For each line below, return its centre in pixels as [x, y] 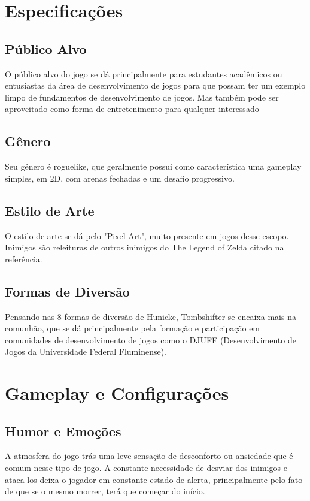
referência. [24, 259]
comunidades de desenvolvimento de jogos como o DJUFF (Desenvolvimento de [151, 339]
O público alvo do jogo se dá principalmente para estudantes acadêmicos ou [144, 73]
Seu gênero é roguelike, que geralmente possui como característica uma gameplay [153, 166]
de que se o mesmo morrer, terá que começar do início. [105, 491]
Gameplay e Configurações [117, 393]
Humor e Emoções [63, 431]
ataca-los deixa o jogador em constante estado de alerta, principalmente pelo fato [154, 479]
